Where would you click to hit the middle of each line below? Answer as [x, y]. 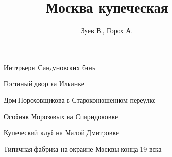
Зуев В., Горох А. [107, 30]
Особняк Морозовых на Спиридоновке [61, 116]
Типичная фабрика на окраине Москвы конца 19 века [83, 148]
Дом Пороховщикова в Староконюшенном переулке [80, 99]
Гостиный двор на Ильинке [44, 83]
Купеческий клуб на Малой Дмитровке [61, 132]
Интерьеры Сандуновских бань [50, 67]
